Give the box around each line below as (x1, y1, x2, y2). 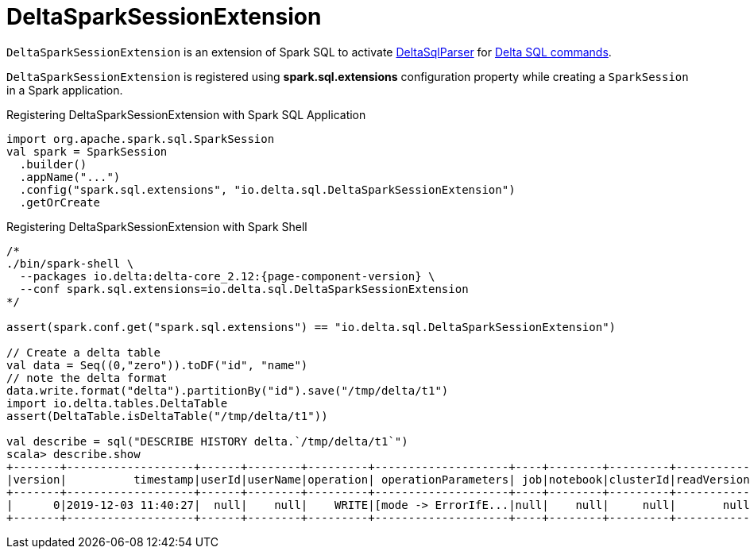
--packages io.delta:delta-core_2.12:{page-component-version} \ (19, 269, 435, 283)
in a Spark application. (6, 83, 123, 97)
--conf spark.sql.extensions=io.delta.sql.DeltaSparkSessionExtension (19, 282, 469, 295)
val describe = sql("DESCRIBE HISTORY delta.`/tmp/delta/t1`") (6, 434, 408, 448)
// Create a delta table (6, 345, 160, 359)
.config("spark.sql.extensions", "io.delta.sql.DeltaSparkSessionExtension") (19, 183, 516, 196)
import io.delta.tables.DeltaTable (6, 396, 228, 410)
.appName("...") (19, 170, 121, 183)
